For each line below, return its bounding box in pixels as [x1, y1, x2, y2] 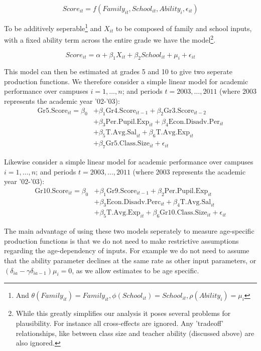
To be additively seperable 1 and [4, 22, 102, 33]
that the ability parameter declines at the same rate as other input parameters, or [4, 255, 256, 266]
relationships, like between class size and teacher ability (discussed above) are [16, 327, 254, 338]
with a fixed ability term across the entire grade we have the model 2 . [4, 33, 216, 45]
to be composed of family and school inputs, [115, 23, 252, 33]
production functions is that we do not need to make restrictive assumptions [4, 235, 239, 246]
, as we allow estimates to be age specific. [72, 265, 199, 275]
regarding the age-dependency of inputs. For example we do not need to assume [4, 245, 249, 256]
